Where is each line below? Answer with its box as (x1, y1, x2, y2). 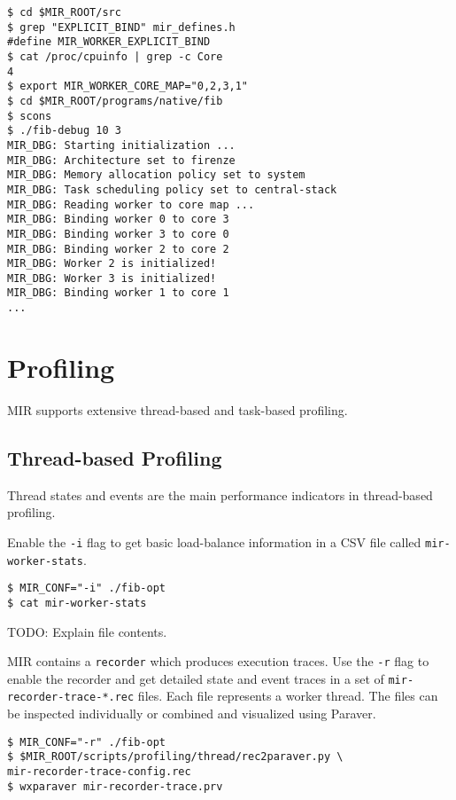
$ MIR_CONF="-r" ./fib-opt (7, 735, 166, 749)
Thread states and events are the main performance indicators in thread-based (7, 485, 433, 504)
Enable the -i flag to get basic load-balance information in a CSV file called (7, 532, 421, 551)
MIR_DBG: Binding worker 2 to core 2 (7, 242, 229, 255)
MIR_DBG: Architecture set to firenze (7, 153, 236, 167)
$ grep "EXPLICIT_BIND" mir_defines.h (7, 20, 236, 34)
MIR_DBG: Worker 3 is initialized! (7, 271, 217, 285)
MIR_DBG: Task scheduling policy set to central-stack (7, 183, 337, 196)
